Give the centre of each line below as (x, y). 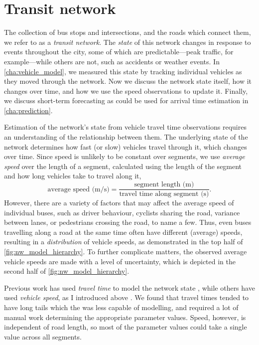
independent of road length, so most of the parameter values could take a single (126, 327)
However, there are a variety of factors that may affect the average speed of (119, 203)
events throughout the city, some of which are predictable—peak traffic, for (119, 52)
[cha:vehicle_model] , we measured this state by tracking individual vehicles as (123, 71)
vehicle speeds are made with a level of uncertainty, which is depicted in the (120, 261)
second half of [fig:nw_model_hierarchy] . (67, 271)
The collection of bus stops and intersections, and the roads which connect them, (128, 32)
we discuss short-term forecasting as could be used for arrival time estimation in (126, 100)
